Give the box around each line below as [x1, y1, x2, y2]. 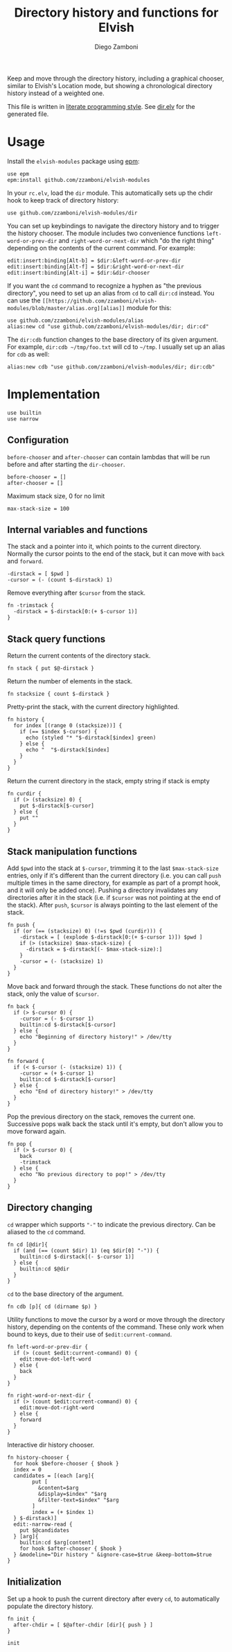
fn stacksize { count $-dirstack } [7, 690, 110, 698]
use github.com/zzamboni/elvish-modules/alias [7, 317, 144, 324]
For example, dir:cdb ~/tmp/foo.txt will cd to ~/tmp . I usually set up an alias [7, 342, 225, 351]
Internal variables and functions [7, 524, 148, 536]
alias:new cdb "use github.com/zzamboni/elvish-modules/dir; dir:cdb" [7, 363, 215, 371]
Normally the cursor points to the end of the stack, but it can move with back [7, 550, 225, 558]
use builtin [7, 409, 42, 416]
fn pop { [7, 1141, 33, 1148]
